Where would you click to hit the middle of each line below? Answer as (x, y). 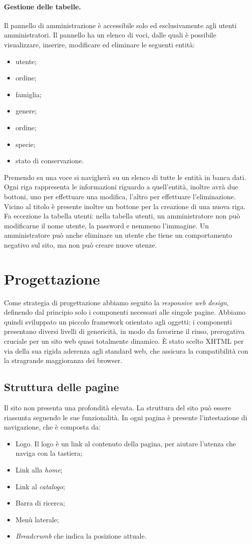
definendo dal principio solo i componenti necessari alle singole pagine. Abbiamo (125, 312)
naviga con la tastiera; (49, 453)
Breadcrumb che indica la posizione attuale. (81, 536)
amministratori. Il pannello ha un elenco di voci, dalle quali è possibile (110, 35)
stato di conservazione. (50, 161)
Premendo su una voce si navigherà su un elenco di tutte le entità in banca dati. (125, 177)
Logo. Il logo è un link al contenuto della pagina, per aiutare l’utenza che (126, 443)
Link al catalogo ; (40, 486)
